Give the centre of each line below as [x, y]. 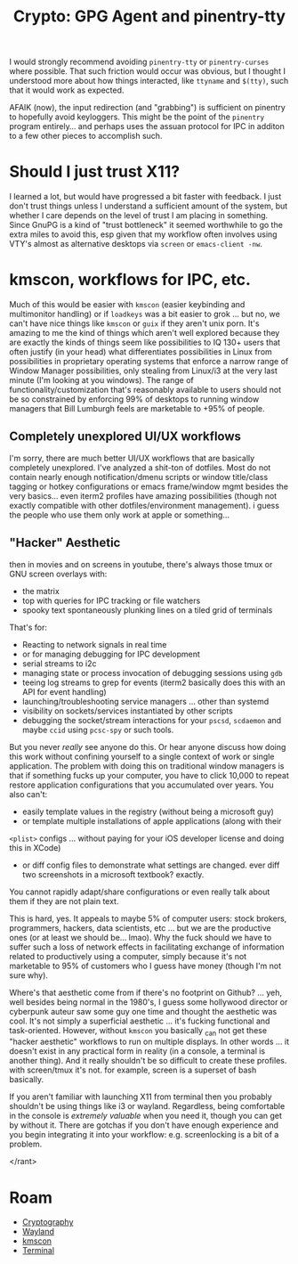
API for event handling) [64, 691]
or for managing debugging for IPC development [111, 654]
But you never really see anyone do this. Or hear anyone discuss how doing [148, 746]
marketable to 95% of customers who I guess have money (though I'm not [145, 966]
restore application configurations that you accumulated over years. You [141, 785]
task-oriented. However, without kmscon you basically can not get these [138, 1031]
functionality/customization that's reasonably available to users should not [145, 390]
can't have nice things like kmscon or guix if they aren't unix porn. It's [134, 323]
